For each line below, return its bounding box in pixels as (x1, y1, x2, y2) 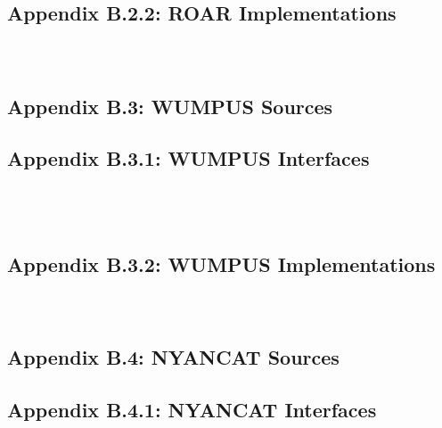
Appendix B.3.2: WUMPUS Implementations (7, 250, 436, 277)
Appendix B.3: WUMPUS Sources (7, 92, 333, 119)
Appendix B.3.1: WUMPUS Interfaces (7, 144, 370, 172)
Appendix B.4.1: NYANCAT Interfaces (7, 395, 377, 423)
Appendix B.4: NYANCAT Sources (7, 342, 340, 370)
